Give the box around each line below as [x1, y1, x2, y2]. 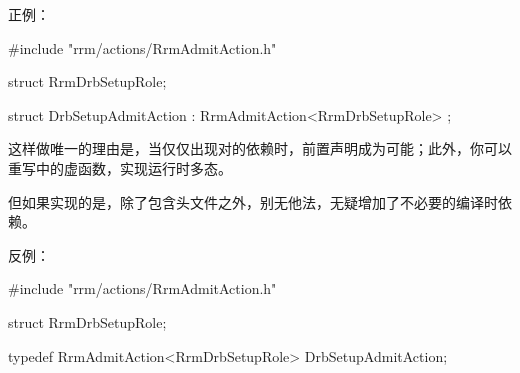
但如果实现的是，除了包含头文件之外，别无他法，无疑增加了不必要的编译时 [8, 191, 498, 212]
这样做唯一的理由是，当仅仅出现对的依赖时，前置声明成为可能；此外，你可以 [8, 138, 512, 159]
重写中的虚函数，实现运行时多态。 [8, 157, 232, 178]
